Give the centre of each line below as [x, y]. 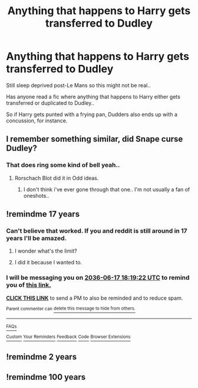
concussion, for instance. [37, 120]
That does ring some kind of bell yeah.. [63, 165]
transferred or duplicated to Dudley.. [50, 103]
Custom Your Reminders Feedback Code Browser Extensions [68, 337]
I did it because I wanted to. [48, 263]
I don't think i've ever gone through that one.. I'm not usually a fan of [107, 189]
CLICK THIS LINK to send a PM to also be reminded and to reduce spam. [95, 298]
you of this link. [29, 285]
